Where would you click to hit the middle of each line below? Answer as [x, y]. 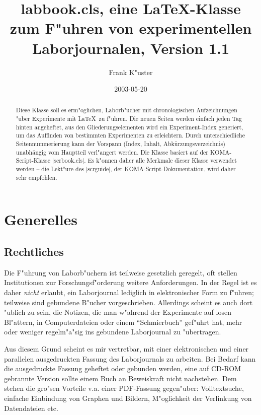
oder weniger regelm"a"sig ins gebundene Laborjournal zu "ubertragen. [113, 332]
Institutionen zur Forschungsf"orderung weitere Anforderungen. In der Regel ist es [130, 282]
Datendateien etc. [31, 408]
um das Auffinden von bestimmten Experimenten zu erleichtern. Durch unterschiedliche [130, 135]
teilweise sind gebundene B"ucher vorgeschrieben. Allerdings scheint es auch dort [128, 302]
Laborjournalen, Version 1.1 [131, 48]
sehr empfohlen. [36, 177]
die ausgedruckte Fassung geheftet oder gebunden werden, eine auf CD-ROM [123, 368]
